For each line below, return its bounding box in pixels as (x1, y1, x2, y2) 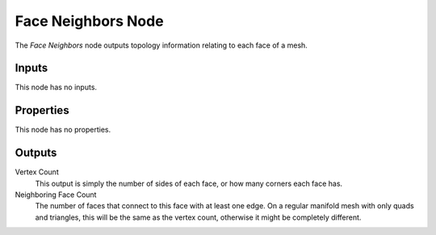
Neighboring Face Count (15, 190, 97, 199)
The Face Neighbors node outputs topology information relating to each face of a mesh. (15, 40, 308, 50)
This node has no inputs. (15, 82, 97, 92)
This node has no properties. (15, 125, 111, 135)
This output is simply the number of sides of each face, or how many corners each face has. (35, 178, 343, 188)
